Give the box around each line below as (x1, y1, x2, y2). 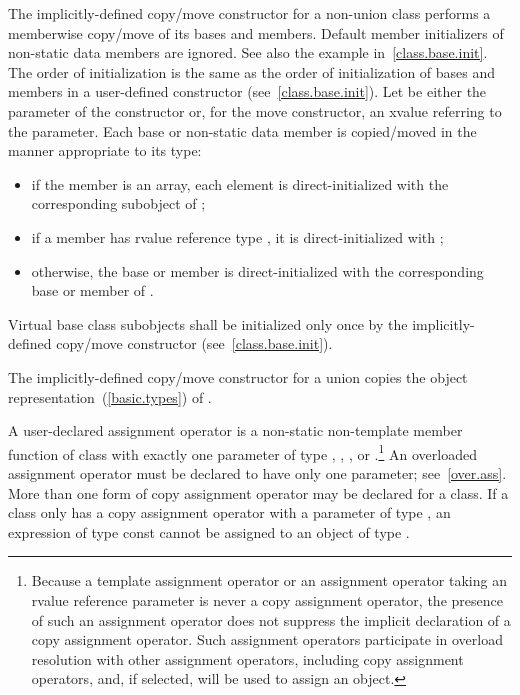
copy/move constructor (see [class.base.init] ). (56, 333, 333, 354)
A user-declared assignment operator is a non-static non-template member (8, 420, 463, 441)
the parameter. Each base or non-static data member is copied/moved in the (8, 120, 477, 141)
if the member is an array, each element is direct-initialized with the (31, 173, 449, 194)
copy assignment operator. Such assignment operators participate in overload (31, 629, 503, 650)
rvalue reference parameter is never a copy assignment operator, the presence (31, 589, 503, 610)
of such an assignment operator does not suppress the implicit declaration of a (31, 609, 511, 630)
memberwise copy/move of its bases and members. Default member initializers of (8, 22, 504, 43)
